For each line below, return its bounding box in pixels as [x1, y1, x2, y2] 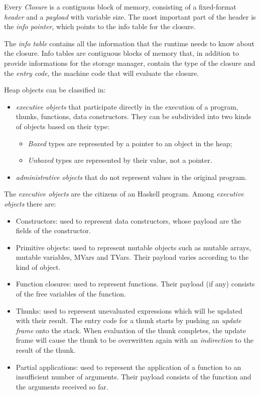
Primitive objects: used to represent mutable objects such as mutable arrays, [16, 242, 251, 252]
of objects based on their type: [16, 121, 109, 131]
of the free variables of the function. [16, 288, 126, 299]
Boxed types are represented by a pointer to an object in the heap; [28, 138, 232, 148]
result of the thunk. [16, 345, 76, 355]
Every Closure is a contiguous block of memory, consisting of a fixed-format [4, 2, 236, 12]
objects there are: [4, 198, 56, 209]
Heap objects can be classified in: [4, 84, 106, 95]
